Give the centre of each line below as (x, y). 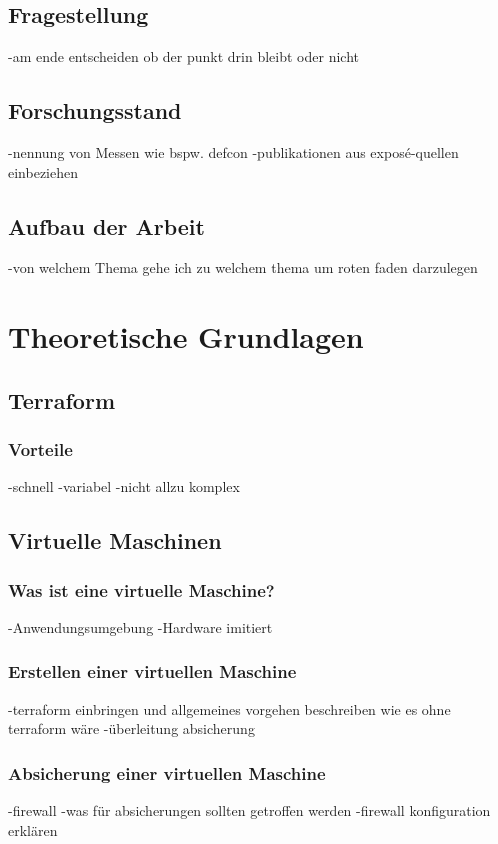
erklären (33, 829)
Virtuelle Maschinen (115, 540)
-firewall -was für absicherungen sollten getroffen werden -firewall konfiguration (249, 810)
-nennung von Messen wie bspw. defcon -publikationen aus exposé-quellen (233, 152)
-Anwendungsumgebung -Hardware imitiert (140, 626)
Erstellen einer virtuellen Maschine (152, 671)
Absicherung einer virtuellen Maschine (167, 772)
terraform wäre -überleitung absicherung (131, 728)
